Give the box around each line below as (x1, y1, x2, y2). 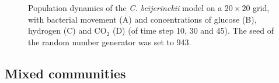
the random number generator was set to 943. (28, 35, 191, 48)
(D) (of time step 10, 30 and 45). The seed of (112, 24, 274, 37)
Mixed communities (5, 64, 126, 82)
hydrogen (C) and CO (28, 24, 107, 37)
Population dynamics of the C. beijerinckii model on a (28, 2, 222, 13)
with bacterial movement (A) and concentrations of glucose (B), (28, 13, 257, 25)
